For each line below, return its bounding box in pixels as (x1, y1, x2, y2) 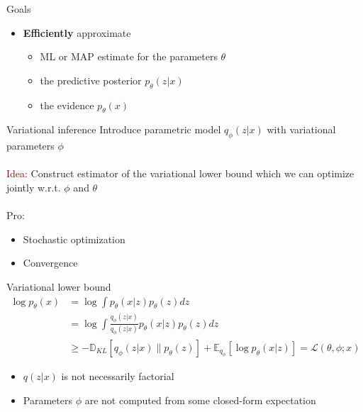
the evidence (40, 97, 94, 112)
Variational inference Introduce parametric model (6, 122, 221, 137)
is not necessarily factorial (61, 369, 174, 384)
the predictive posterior (40, 72, 142, 87)
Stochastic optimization (23, 231, 125, 246)
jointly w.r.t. (6, 179, 61, 194)
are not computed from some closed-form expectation (84, 392, 316, 407)
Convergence (23, 255, 78, 270)
